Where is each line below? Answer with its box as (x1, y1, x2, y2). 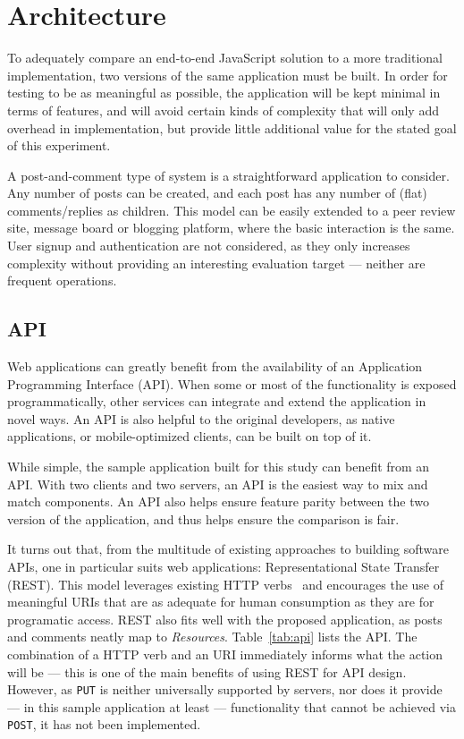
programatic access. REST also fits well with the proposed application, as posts (7, 609, 443, 628)
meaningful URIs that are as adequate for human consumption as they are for (7, 592, 434, 611)
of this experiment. (7, 136, 111, 155)
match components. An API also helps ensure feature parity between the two (7, 492, 429, 511)
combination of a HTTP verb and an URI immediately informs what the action (7, 644, 443, 663)
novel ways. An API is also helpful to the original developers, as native (7, 409, 395, 428)
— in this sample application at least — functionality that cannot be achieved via (7, 697, 456, 716)
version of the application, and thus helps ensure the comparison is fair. (7, 509, 400, 528)
